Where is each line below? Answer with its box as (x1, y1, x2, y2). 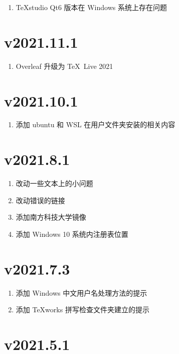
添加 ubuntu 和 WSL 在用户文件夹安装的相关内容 (16, 119, 175, 130)
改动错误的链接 (16, 195, 65, 205)
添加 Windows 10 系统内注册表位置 (16, 228, 128, 239)
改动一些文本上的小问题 (16, 178, 93, 189)
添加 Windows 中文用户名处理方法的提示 (16, 287, 147, 298)
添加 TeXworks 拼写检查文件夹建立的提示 (16, 304, 149, 315)
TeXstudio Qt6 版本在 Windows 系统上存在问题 (16, 2, 167, 12)
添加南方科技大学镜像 (16, 212, 86, 222)
